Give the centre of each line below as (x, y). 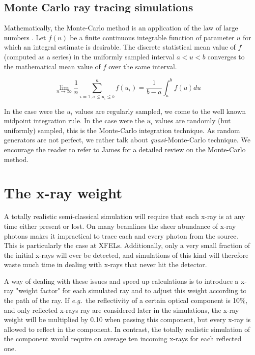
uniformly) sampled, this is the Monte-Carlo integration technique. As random (122, 130)
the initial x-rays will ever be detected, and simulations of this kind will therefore (126, 255)
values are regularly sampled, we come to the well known (160, 111)
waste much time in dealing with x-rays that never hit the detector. (106, 264)
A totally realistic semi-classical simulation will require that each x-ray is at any (125, 216)
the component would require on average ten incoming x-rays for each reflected (123, 339)
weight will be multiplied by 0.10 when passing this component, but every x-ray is (127, 319)
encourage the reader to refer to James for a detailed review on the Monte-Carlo (125, 150)
